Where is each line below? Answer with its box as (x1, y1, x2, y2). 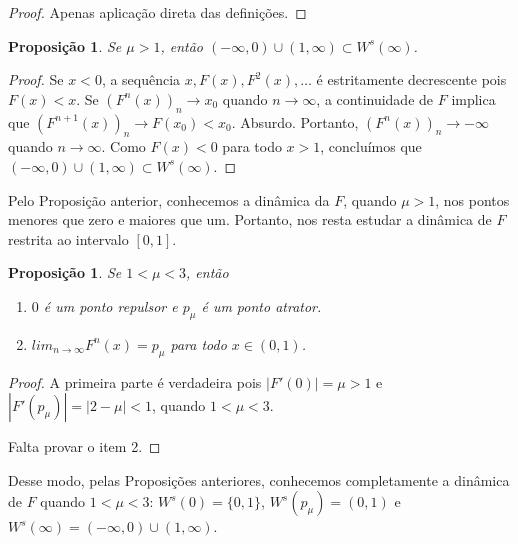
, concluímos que (320, 136, 422, 157)
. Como (101, 136, 146, 157)
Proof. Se (8, 69, 64, 90)
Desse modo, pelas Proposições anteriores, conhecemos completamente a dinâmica (8, 469, 510, 490)
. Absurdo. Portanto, (231, 111, 359, 132)
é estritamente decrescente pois (316, 69, 507, 90)
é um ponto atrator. (201, 295, 322, 316)
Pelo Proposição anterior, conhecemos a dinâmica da (8, 189, 330, 210)
